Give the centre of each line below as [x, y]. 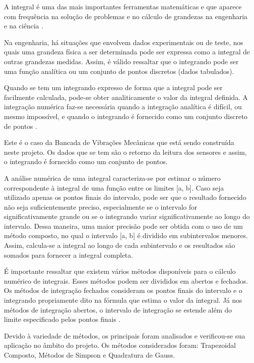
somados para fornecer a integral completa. [69, 254]
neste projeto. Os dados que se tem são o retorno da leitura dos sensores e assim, [126, 152]
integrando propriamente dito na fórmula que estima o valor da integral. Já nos [123, 300]
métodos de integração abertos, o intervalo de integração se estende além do [118, 309]
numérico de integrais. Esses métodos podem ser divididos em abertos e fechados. [126, 280]
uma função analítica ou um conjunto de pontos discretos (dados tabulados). [119, 71]
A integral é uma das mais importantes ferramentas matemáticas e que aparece [123, 6]
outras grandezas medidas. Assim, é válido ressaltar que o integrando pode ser [121, 61]
